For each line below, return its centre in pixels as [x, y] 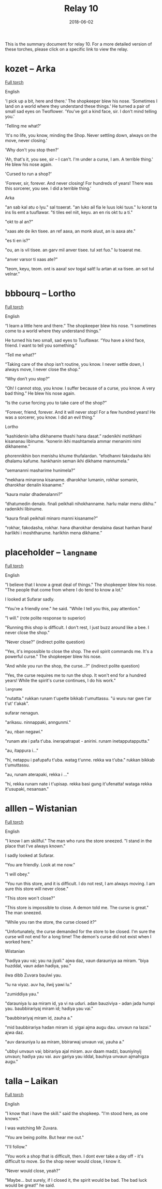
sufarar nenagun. [22, 713]
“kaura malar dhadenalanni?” [34, 494]
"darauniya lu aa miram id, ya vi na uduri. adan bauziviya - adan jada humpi [80, 1003]
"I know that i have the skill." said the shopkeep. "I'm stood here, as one [76, 1113]
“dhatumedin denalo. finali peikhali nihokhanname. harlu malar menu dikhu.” [81, 504]
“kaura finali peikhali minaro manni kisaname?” [52, 518]
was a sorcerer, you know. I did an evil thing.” [50, 417]
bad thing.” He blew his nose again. [40, 393]
